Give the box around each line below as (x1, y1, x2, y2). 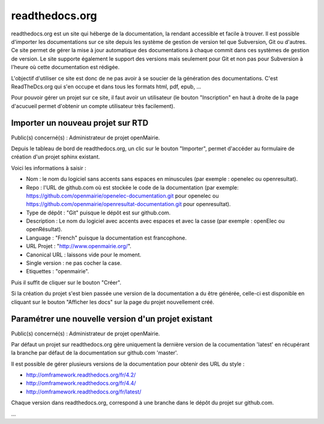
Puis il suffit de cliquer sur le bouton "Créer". (11, 279, 122, 286)
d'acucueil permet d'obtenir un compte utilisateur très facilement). (11, 102, 175, 109)
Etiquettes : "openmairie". (26, 268, 89, 275)
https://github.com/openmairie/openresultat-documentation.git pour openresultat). (26, 201, 231, 208)
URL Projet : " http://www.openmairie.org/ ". (26, 243, 132, 250)
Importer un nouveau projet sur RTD (11, 118, 149, 129)
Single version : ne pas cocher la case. (26, 259, 122, 267)
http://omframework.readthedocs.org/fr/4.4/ (26, 380, 136, 387)
